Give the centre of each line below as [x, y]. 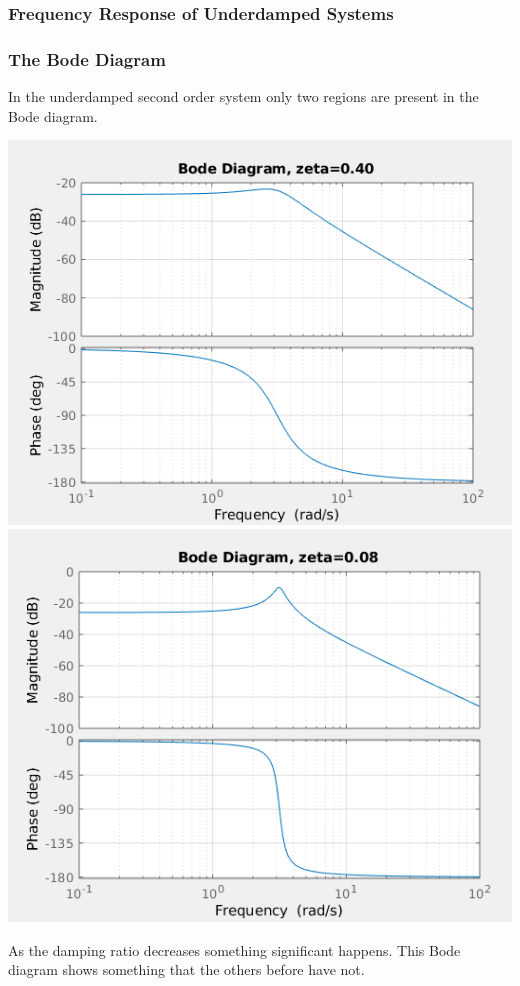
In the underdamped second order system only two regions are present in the [243, 96]
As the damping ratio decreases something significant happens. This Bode [234, 949]
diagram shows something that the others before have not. [186, 969]
